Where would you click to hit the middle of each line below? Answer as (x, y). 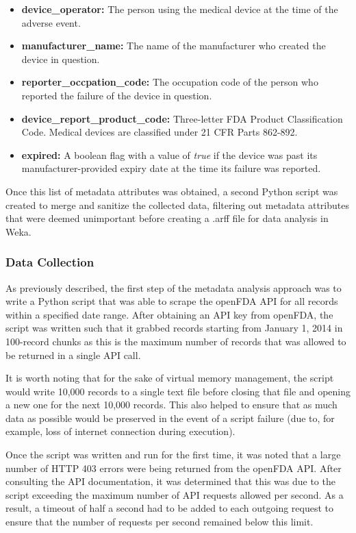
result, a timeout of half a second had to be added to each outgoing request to (170, 508)
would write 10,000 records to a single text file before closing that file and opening (178, 391)
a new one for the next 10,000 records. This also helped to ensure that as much (171, 405)
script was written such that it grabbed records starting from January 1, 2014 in (174, 328)
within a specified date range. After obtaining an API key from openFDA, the (169, 314)
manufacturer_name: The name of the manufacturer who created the (174, 46)
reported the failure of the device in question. (117, 95)
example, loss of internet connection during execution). (120, 431)
